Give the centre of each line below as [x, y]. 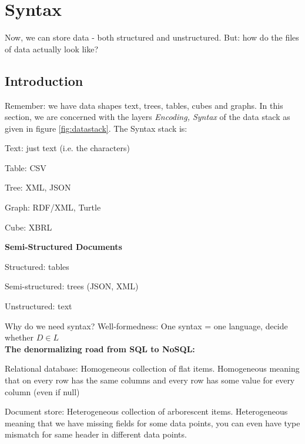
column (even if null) [42, 391]
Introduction [44, 80]
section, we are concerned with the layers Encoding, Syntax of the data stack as [148, 117]
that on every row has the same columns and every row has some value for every [150, 380]
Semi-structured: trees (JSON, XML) [72, 286]
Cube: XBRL [29, 227]
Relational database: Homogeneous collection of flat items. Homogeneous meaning [152, 368]
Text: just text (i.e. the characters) [67, 148]
